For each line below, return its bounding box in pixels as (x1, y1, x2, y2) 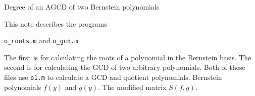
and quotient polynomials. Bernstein (110, 72, 222, 82)
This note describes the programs (4, 18, 107, 29)
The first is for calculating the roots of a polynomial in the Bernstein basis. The (4, 52, 251, 62)
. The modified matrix (98, 81, 167, 92)
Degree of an (4, 2, 43, 12)
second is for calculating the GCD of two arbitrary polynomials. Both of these (4, 62, 245, 72)
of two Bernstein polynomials (69, 2, 160, 12)
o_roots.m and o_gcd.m (4, 35, 78, 46)
